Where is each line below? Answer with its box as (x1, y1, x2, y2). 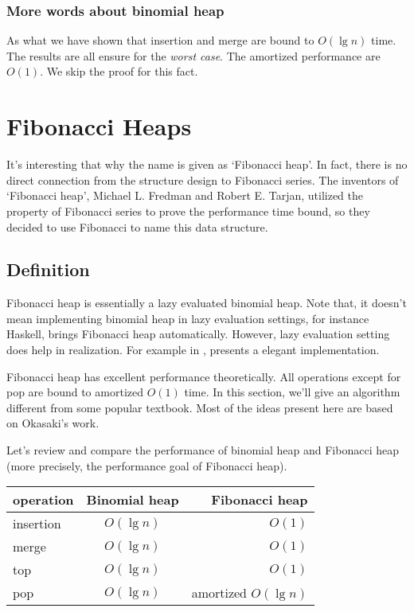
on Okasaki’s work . (6, 415, 100, 431)
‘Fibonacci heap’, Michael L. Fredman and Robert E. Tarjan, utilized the (6, 187, 363, 204)
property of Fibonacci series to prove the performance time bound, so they (6, 202, 370, 219)
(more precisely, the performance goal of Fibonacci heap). (6, 457, 287, 474)
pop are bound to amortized (6, 384, 143, 400)
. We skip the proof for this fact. (40, 63, 198, 80)
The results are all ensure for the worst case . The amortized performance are (6, 47, 381, 64)
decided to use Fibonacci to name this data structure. (6, 218, 268, 235)
